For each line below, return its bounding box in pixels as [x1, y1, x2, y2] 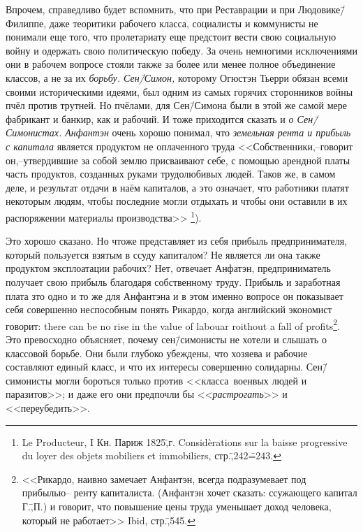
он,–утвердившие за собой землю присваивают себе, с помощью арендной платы [6, 152, 350, 167]
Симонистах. [6, 125, 62, 140]
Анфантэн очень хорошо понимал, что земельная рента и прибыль [65, 125, 351, 140]
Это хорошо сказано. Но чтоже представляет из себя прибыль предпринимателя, [6, 233, 348, 248]
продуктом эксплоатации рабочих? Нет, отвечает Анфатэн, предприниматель [6, 261, 331, 275]
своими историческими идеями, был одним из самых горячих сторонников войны [6, 84, 353, 99]
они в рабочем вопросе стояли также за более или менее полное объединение [6, 57, 336, 71]
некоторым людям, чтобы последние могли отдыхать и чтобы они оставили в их [6, 194, 348, 208]
